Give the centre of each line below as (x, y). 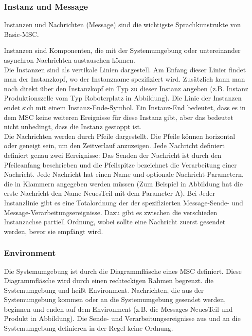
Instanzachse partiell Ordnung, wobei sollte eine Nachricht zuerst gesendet (115, 222)
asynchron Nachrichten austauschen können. (70, 60)
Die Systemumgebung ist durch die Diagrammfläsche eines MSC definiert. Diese (123, 271)
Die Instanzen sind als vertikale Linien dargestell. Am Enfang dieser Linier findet (125, 69)
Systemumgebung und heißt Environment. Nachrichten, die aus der (104, 290)
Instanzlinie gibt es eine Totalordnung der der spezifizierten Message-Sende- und (124, 202)
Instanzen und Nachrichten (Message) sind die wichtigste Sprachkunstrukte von (123, 25)
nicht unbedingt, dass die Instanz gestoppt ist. (73, 126)
